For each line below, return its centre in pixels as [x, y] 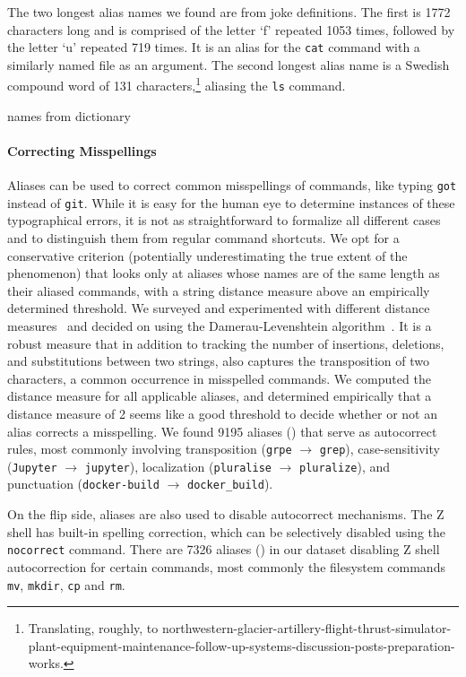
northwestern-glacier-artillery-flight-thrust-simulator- [306, 628]
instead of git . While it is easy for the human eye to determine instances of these [231, 202]
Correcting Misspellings [82, 150]
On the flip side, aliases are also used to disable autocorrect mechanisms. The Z [226, 514]
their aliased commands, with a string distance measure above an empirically [219, 290]
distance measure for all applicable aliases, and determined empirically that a [220, 396]
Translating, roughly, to [93, 628]
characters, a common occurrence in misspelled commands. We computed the [219, 378]
